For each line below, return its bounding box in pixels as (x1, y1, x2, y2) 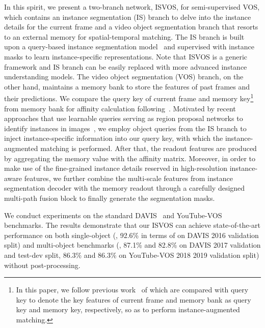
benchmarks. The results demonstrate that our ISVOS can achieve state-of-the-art (4, 220, 260, 230)
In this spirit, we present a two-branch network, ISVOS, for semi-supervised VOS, (4, 2, 260, 12)
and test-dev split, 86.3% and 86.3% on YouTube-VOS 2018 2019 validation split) (4, 249, 259, 260)
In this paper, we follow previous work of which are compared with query (16, 284, 249, 295)
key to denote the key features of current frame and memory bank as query (16, 294, 251, 305)
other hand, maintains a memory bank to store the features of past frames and (4, 81, 250, 92)
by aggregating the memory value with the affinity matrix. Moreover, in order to (4, 153, 255, 163)
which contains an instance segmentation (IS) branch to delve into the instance (4, 11, 251, 22)
